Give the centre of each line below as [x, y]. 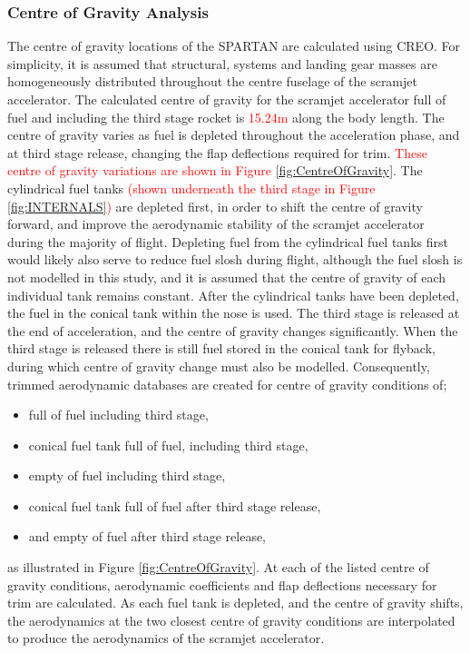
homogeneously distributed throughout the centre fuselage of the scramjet [212, 81]
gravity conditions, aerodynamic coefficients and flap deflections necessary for [222, 584]
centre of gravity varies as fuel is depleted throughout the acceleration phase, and [234, 135]
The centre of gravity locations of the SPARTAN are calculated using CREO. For [234, 46]
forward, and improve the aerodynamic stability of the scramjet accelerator [216, 224]
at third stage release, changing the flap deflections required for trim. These [217, 152]
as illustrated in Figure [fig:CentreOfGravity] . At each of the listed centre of [218, 567]
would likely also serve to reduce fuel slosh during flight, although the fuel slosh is [235, 259]
